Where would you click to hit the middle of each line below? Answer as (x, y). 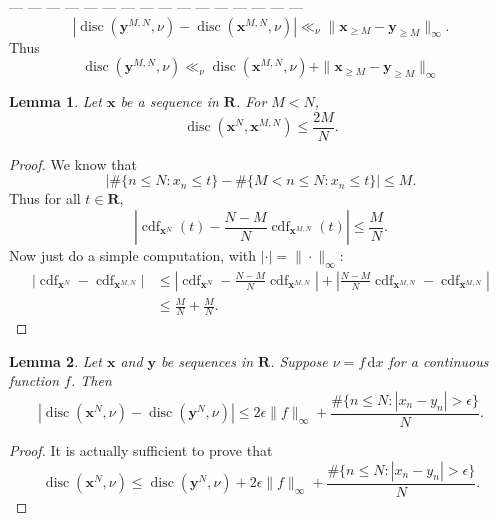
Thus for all (45, 198)
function (34, 380)
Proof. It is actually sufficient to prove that (141, 450)
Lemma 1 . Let (55, 101)
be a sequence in (169, 101)
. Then (91, 380)
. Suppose (299, 360)
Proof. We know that (73, 163)
